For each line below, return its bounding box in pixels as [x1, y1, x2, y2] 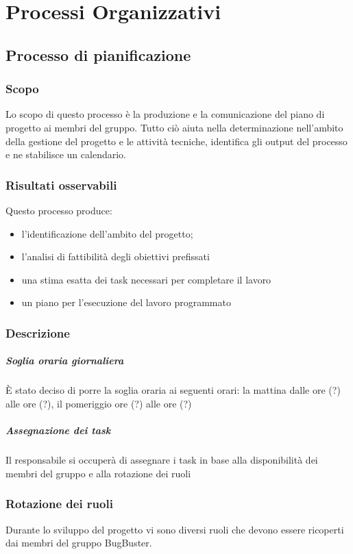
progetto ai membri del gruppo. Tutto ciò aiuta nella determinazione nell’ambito [5, 120, 343, 134]
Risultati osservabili [5, 176, 117, 193]
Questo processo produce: [5, 203, 112, 217]
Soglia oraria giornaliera [5, 353, 124, 368]
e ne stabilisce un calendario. [5, 147, 126, 162]
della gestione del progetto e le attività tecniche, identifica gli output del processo [5, 134, 348, 148]
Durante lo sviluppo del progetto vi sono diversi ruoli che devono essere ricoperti [5, 522, 344, 536]
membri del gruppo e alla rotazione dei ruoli [5, 466, 191, 480]
